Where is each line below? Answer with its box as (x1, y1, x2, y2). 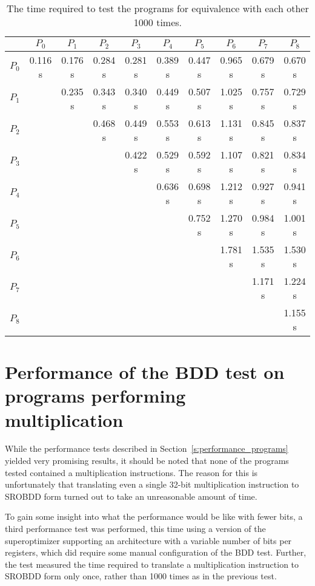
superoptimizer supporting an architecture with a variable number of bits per (5, 534, 292, 547)
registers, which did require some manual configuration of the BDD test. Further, (5, 546, 307, 559)
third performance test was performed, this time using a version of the (5, 522, 266, 534)
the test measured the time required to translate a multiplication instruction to (5, 557, 299, 570)
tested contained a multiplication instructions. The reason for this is (5, 466, 258, 479)
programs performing (5, 383, 186, 408)
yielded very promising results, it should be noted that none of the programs (5, 454, 289, 467)
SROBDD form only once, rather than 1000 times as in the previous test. (5, 570, 277, 582)
